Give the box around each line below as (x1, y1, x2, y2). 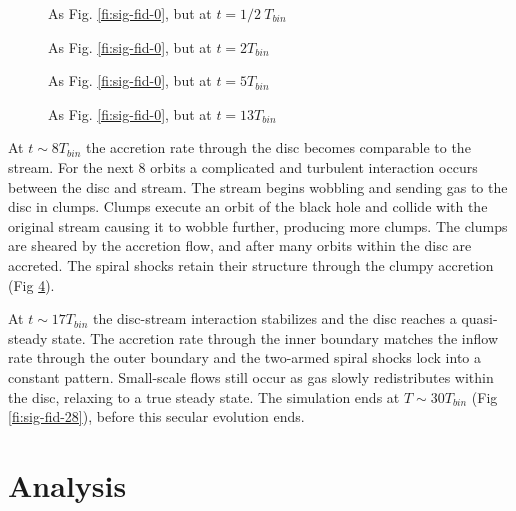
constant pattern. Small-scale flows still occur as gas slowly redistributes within (8, 366, 494, 387)
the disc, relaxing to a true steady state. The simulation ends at (8, 386, 400, 407)
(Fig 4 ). (8, 274, 55, 295)
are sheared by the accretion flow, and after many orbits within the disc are (8, 235, 472, 256)
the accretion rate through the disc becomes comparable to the (85, 137, 471, 158)
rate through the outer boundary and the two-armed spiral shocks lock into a (8, 347, 481, 368)
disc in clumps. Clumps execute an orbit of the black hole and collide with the (8, 196, 488, 217)
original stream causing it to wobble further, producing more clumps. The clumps (8, 215, 508, 236)
